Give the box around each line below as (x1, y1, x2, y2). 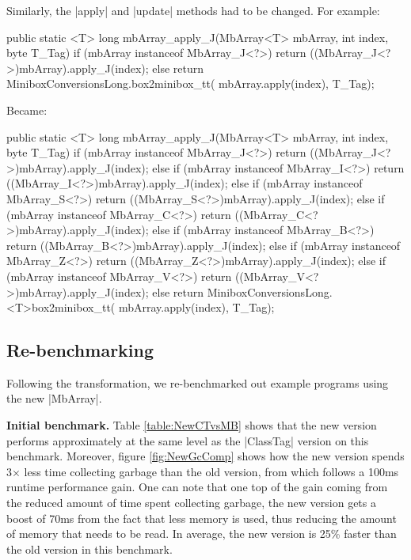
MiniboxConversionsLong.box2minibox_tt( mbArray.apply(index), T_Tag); (6, 75, 375, 92)
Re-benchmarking (6, 338, 154, 362)
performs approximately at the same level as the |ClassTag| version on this (6, 432, 369, 448)
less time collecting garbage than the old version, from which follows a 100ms (24, 463, 399, 479)
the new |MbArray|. (6, 390, 102, 407)
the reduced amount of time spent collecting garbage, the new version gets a (6, 494, 376, 511)
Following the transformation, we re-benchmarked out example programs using (6, 374, 389, 391)
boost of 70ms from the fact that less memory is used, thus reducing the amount (6, 509, 397, 526)
